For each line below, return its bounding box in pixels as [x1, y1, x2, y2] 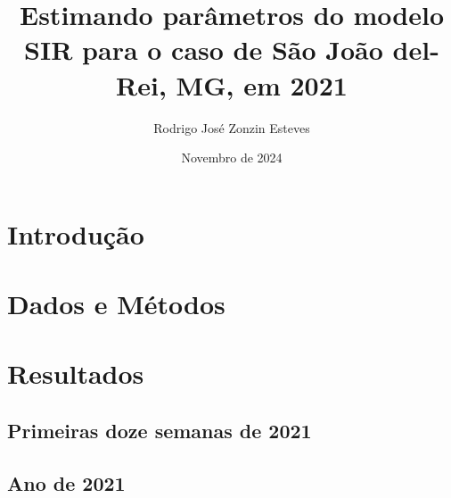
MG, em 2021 [176, 66, 348, 103]
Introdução [7, 215, 144, 252]
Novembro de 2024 [181, 148, 283, 167]
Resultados [7, 355, 144, 392]
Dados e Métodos [7, 286, 225, 322]
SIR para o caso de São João [24, 31, 383, 68]
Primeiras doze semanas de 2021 [7, 417, 312, 444]
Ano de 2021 [7, 469, 126, 496]
